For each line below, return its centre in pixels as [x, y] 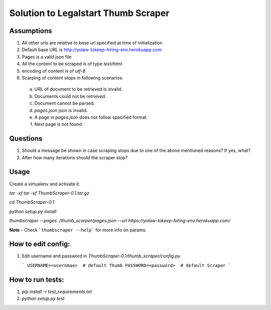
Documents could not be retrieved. [70, 96]
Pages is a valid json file [47, 57]
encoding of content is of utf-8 [53, 71]
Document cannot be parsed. [65, 103]
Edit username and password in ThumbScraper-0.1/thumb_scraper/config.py [101, 256]
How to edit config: [40, 244]
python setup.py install [33, 211]
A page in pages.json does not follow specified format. [91, 117]
